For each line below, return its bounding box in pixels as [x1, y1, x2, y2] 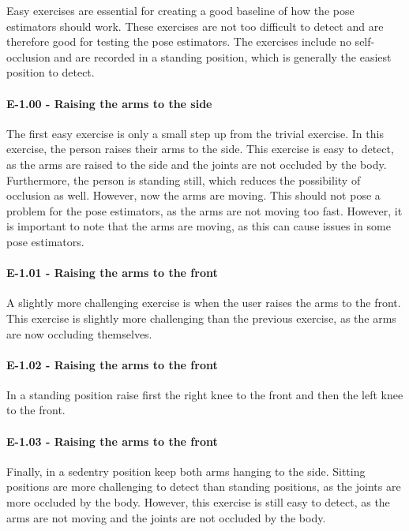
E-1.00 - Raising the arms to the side [6, 95, 212, 111]
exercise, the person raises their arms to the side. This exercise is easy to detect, [6, 140, 394, 157]
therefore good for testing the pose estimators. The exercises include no [6, 33, 351, 50]
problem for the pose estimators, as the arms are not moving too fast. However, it [6, 202, 403, 219]
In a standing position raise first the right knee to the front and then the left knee [6, 386, 403, 402]
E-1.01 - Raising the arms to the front [6, 264, 218, 281]
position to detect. [6, 64, 95, 80]
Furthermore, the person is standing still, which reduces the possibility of [6, 171, 361, 188]
